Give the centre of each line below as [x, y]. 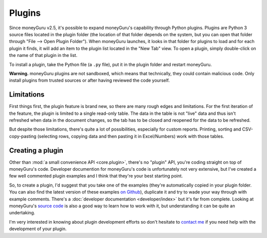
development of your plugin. [38, 229]
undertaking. [22, 213]
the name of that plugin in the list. [43, 55]
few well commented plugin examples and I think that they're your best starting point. [96, 176]
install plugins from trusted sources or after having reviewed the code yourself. [89, 80]
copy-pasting [23, 136]
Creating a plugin [36, 150]
